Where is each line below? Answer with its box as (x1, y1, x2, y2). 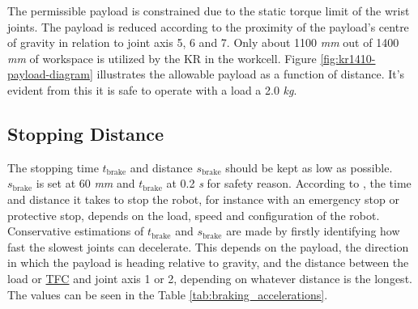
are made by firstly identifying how (226, 222, 400, 239)
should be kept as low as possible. (225, 159, 393, 176)
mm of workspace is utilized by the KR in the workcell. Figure (7, 49, 317, 66)
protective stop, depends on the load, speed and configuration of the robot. (7, 206, 380, 223)
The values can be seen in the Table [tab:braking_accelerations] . (7, 286, 328, 303)
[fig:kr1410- (320, 49, 376, 66)
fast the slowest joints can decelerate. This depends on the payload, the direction (7, 238, 409, 255)
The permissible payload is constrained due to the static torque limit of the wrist (7, 2, 410, 19)
